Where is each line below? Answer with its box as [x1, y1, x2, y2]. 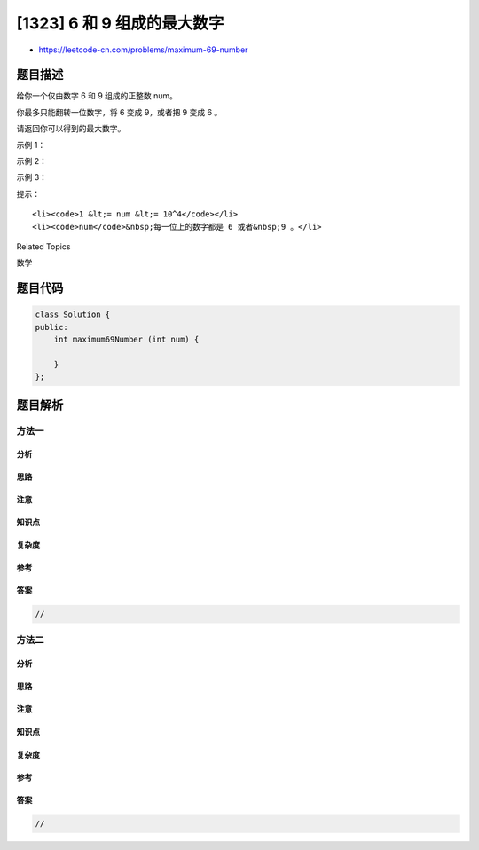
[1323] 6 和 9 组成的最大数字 [16, 13, 224, 33]
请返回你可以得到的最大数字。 [16, 123, 126, 134]
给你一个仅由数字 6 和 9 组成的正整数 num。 [16, 91, 177, 101]
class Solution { [35, 310, 111, 319]
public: [35, 322, 68, 332]
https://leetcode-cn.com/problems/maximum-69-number [38, 44, 248, 55]
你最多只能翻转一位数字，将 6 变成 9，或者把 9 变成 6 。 [16, 106, 223, 117]
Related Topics [16, 240, 71, 252]
